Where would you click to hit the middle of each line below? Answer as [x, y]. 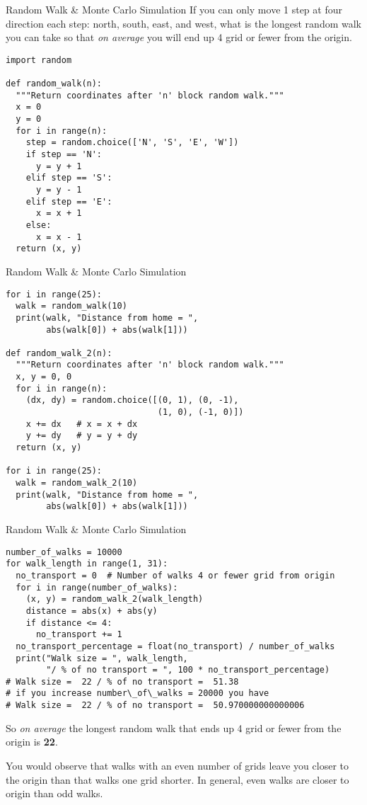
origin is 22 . [32, 742]
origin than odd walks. [54, 793]
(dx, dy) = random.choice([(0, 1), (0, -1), [132, 400]
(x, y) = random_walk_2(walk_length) [115, 599]
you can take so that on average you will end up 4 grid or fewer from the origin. [179, 37]
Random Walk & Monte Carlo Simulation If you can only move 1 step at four [174, 9]
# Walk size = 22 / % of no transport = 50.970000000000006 [155, 706]
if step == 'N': [64, 155]
